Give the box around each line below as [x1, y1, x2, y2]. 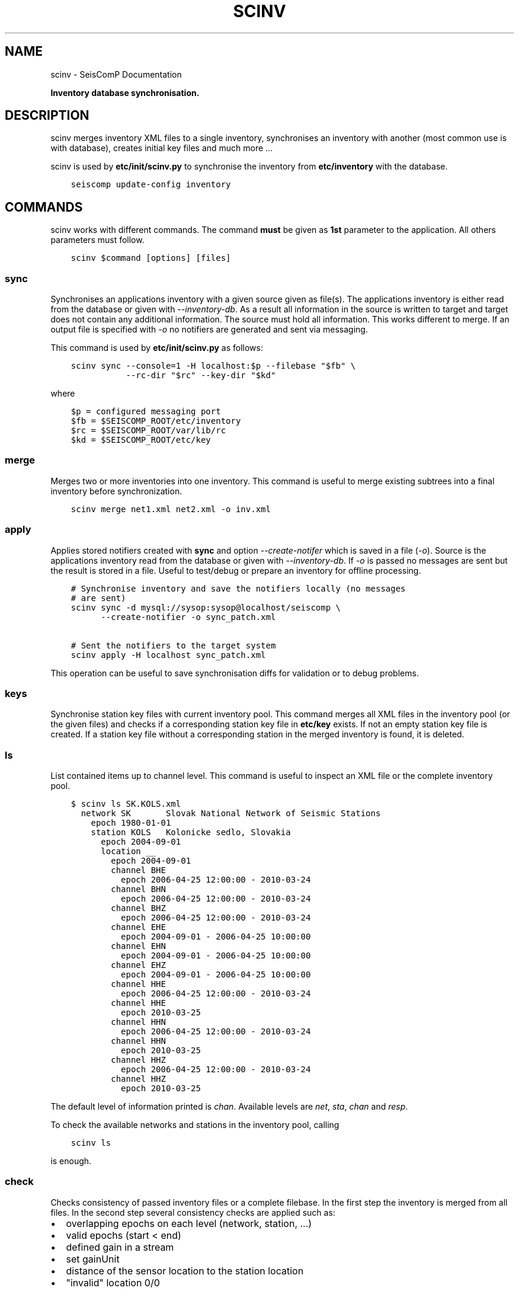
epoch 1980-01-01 [91, 818, 171, 828]
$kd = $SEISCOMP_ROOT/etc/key [71, 435, 211, 445]
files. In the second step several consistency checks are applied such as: [50, 1207, 335, 1217]
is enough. [50, 1156, 92, 1167]
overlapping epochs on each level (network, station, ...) [66, 1217, 312, 1229]
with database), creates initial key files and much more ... [50, 143, 273, 154]
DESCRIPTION [5, 108, 89, 123]
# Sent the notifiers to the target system [71, 640, 276, 650]
